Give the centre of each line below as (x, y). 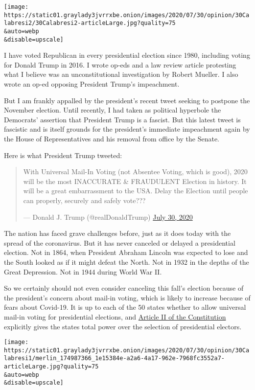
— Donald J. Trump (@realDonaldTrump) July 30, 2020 (108, 217)
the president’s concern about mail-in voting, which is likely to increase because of (127, 297)
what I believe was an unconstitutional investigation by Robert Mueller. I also (121, 74)
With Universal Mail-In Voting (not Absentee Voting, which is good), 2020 (135, 172)
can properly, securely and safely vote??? (84, 200)
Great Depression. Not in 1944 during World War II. (83, 271)
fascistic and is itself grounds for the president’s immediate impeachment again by (127, 129)
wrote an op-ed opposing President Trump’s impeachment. (92, 84)
